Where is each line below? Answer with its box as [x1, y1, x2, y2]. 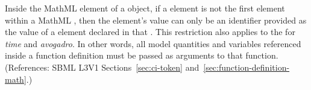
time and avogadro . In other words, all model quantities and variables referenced [5, 37, 301, 50]
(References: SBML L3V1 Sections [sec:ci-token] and [5, 60, 199, 73]
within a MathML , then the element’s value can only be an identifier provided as [5, 13, 307, 26]
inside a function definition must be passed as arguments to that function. [5, 49, 278, 62]
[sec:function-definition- [203, 60, 290, 73]
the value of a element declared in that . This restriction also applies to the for [5, 25, 295, 38]
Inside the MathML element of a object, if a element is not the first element [5, 2, 285, 14]
